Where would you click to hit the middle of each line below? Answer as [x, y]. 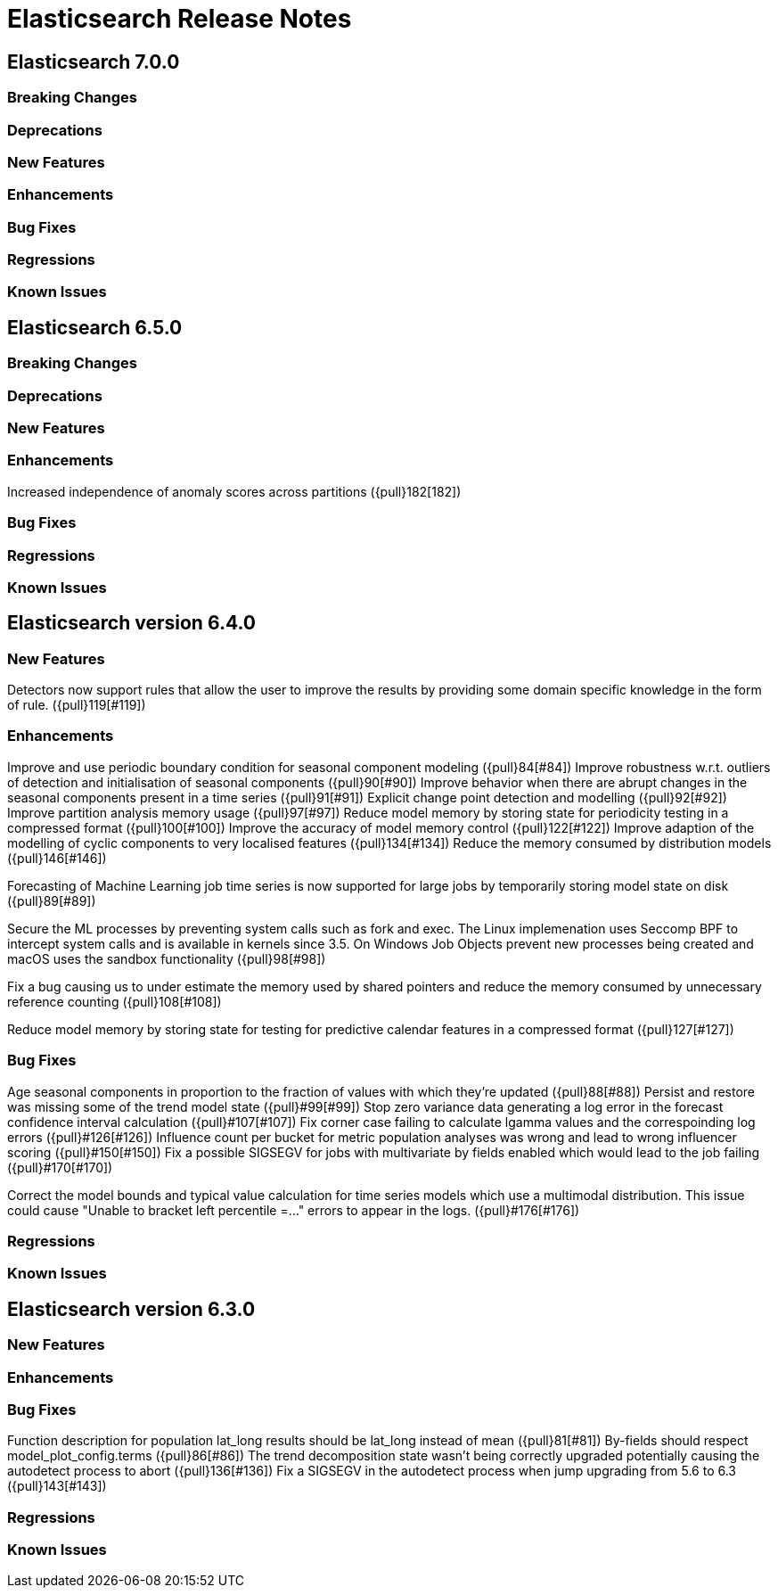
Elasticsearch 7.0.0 [94, 62]
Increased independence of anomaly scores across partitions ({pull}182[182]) [234, 491]
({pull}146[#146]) [57, 858]
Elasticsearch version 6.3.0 [131, 1309]
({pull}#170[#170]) [60, 1167]
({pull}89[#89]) [52, 900]
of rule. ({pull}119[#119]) [77, 705]
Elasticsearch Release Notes [180, 19]
